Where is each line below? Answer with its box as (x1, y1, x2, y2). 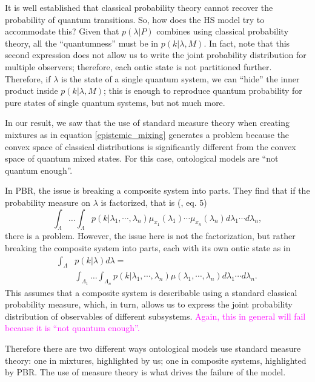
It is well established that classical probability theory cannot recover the (5, 1, 273, 13)
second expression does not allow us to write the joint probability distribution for (5, 48, 307, 61)
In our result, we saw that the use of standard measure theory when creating (5, 116, 290, 129)
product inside (5, 84, 58, 97)
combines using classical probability (156, 25, 289, 38)
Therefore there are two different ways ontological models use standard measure (5, 341, 301, 354)
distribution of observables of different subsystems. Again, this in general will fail (5, 309, 306, 322)
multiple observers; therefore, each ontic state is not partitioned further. (5, 60, 272, 73)
